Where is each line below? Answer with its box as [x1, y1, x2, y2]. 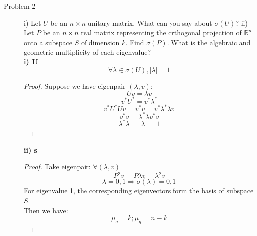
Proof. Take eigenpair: [24, 161, 91, 172]
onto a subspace [24, 37, 72, 47]
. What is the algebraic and [167, 37, 251, 47]
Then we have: [24, 205, 68, 215]
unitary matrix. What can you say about [87, 17, 212, 28]
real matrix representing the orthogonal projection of [81, 27, 242, 38]
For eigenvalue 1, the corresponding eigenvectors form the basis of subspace [24, 185, 254, 196]
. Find [125, 37, 144, 47]
